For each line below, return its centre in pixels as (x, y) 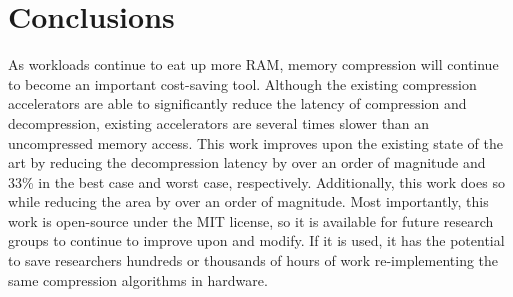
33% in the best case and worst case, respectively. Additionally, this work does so (256, 181)
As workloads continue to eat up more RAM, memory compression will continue (253, 64)
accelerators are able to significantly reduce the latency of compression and (237, 103)
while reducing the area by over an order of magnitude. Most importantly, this (248, 201)
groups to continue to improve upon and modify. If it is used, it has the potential (256, 240)
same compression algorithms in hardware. (138, 279)
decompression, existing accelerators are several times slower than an (219, 122)
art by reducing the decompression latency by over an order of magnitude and (247, 162)
